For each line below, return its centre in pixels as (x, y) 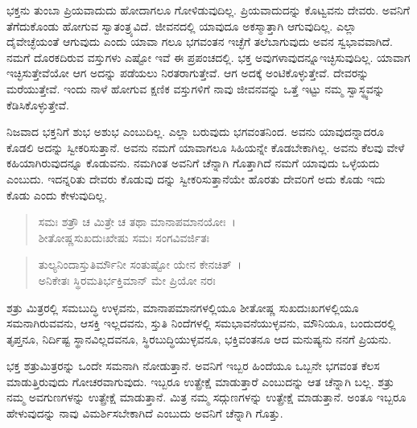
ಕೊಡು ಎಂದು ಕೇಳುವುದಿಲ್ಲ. (57, 194)
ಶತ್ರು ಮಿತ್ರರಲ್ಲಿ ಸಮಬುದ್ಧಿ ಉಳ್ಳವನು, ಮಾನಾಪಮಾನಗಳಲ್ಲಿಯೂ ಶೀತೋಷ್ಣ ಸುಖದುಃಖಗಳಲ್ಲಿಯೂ (183, 307)
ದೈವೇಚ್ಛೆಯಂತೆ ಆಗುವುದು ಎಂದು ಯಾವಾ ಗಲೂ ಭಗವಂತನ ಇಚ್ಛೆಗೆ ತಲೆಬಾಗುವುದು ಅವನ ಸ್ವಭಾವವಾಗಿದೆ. (200, 41)
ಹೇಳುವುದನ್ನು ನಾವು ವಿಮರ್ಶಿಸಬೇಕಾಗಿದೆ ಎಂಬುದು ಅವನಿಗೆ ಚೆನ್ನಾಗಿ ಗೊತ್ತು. (145, 413)
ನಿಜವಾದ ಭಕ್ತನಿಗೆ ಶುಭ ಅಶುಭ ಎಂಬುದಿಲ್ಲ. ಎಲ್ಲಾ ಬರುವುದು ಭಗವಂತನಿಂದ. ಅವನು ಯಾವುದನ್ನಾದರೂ (195, 132)
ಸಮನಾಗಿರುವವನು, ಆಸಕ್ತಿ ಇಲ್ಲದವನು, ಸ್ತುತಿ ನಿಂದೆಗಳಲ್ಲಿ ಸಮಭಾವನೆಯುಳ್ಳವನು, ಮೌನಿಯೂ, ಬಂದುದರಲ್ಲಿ (201, 323)
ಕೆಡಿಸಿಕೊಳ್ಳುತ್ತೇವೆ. (38, 104)
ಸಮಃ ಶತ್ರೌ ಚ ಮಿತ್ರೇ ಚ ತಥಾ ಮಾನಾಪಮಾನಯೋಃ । (137, 222)
